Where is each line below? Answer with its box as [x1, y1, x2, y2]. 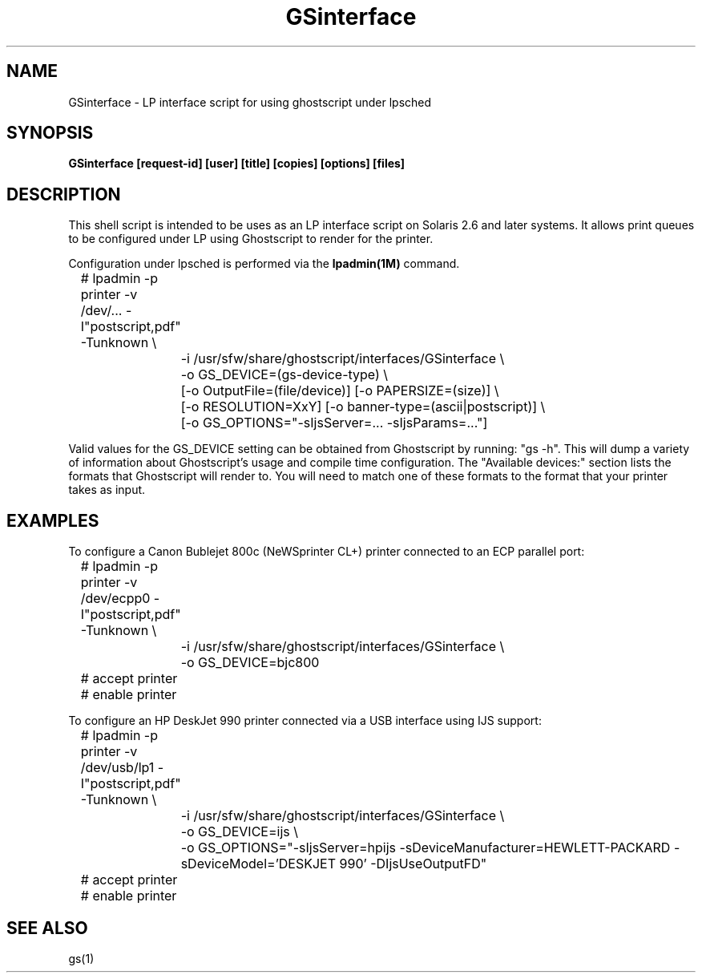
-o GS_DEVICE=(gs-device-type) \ [180, 366, 389, 383]
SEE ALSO [6, 917, 88, 938]
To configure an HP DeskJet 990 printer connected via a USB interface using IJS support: [68, 714, 542, 728]
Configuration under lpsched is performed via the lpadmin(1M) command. [68, 257, 460, 271]
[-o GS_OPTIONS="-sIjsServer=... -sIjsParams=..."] [180, 415, 488, 431]
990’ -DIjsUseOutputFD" [339, 856, 487, 872]
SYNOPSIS [6, 123, 94, 144]
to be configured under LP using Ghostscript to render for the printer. [68, 232, 434, 246]
